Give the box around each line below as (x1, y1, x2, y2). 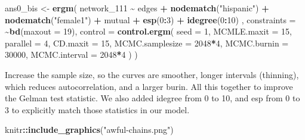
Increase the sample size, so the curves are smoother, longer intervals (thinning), (5, 68, 299, 80)
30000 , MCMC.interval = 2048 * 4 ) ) (5, 48, 138, 61)
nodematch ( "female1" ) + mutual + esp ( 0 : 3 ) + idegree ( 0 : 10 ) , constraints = (5, 13, 296, 26)
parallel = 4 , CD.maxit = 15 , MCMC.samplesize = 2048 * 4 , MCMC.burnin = (5, 36, 289, 49)
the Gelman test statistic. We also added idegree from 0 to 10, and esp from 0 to (5, 92, 300, 104)
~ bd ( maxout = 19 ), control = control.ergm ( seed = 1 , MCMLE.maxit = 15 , (5, 25, 292, 38)
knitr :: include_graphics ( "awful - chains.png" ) (5, 123, 174, 136)
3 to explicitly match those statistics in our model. (5, 103, 190, 116)
